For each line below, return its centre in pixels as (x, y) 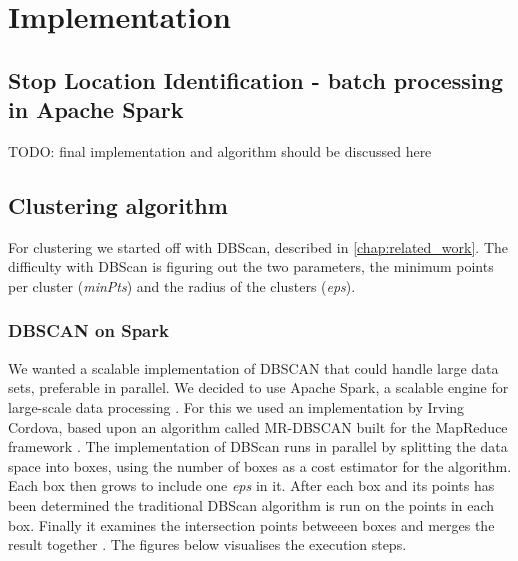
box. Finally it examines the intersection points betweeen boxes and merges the (251, 524)
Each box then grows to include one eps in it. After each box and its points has (251, 485)
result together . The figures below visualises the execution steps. (207, 544)
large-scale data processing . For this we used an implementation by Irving (236, 406)
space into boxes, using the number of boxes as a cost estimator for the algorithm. (260, 465)
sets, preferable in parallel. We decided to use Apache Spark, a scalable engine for (258, 387)
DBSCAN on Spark (88, 330)
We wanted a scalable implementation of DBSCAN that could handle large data (253, 367)
